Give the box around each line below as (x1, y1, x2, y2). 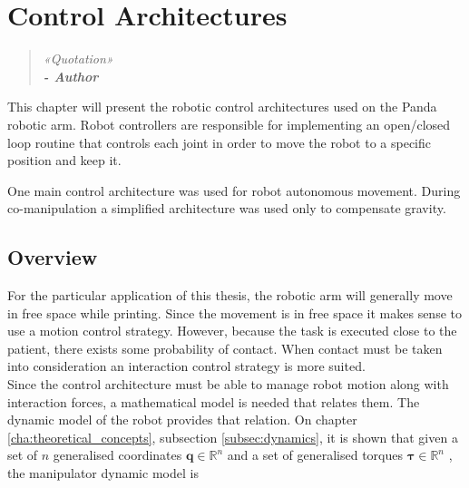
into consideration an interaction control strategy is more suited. (7, 356, 366, 376)
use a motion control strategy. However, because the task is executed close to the (7, 321, 457, 340)
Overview (7, 243, 98, 271)
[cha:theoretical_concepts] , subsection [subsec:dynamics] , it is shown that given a (7, 427, 458, 446)
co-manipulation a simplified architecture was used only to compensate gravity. (7, 199, 446, 218)
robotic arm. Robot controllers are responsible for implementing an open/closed (7, 114, 451, 133)
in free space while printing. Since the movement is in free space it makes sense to (7, 303, 462, 322)
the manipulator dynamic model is (7, 464, 199, 483)
